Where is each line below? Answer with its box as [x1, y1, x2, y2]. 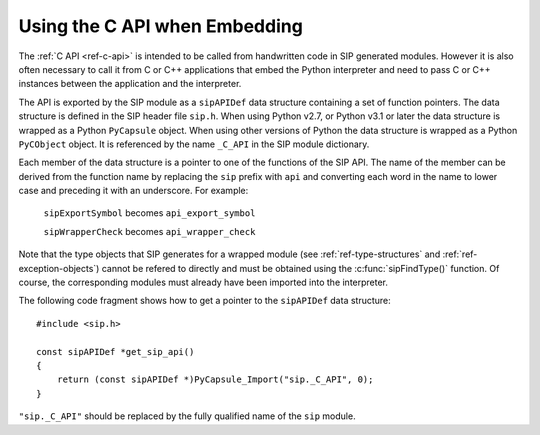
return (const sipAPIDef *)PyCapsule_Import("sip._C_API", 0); [56, 374, 374, 385]
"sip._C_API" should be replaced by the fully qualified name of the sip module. [18, 410, 356, 422]
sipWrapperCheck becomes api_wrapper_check [43, 225, 256, 237]
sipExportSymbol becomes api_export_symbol [43, 207, 256, 219]
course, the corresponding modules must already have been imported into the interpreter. [18, 276, 389, 289]
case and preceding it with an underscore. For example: [18, 185, 249, 197]
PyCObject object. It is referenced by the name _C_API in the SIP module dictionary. [18, 138, 370, 150]
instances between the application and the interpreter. [18, 78, 242, 90]
